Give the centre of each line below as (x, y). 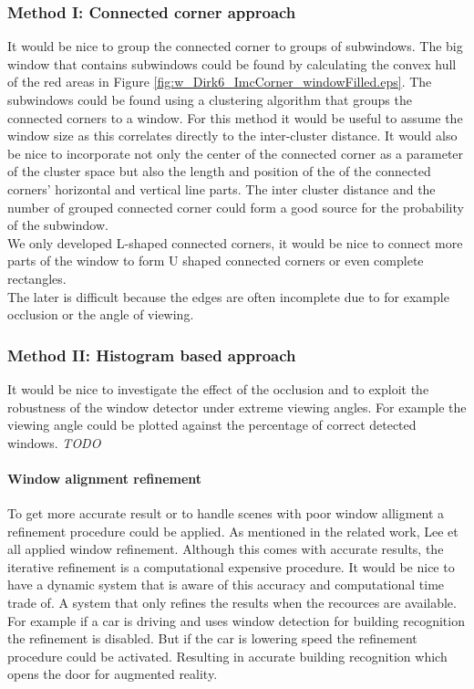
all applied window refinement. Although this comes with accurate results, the (226, 549)
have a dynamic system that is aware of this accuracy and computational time (226, 585)
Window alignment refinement (105, 478)
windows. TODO (54, 442)
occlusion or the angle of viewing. (101, 314)
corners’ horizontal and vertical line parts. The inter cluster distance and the (222, 188)
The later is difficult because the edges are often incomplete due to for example (228, 296)
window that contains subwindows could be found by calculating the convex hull (232, 63)
